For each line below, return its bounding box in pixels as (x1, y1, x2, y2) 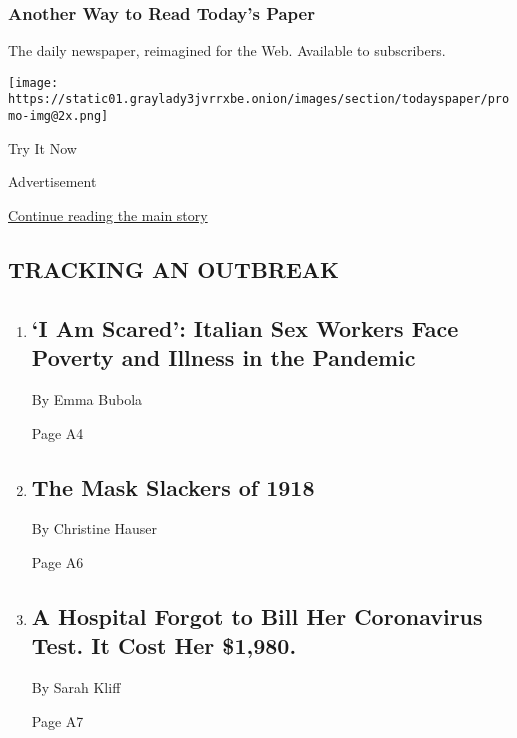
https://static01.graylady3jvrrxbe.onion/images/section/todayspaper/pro (8, 92, 510, 107)
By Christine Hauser (31, 518, 158, 539)
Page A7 (31, 710, 84, 731)
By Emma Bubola (31, 388, 143, 409)
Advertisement (8, 171, 97, 192)
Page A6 (31, 551, 84, 572)
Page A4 (31, 422, 84, 443)
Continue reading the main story (8, 204, 208, 225)
